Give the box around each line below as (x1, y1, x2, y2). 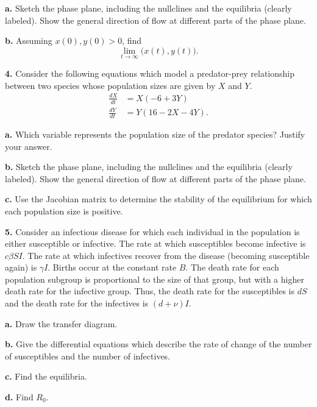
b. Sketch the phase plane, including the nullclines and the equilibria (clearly (5, 160, 293, 173)
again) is (5, 261, 37, 274)
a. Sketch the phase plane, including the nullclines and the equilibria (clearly (5, 2, 292, 14)
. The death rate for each (185, 261, 279, 274)
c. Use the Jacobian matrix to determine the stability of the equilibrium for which (5, 193, 312, 205)
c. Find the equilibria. (5, 370, 87, 383)
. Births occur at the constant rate (48, 261, 177, 274)
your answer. (5, 140, 52, 152)
